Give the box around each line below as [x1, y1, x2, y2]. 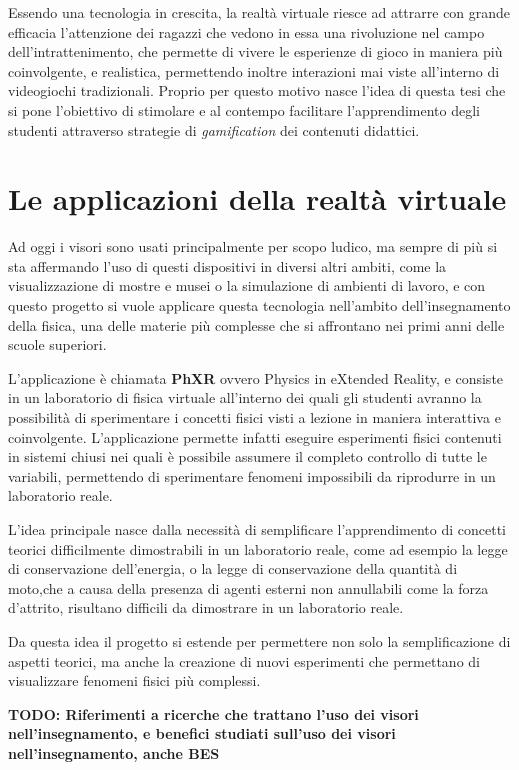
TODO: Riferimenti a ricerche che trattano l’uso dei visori [8, 703, 419, 724]
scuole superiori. [8, 334, 107, 355]
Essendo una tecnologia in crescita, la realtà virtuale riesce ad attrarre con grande [8, 2, 511, 22]
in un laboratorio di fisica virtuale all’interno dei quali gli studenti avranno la [8, 387, 482, 408]
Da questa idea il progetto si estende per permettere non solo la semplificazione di [8, 630, 511, 651]
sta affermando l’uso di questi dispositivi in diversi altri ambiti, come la [8, 255, 447, 276]
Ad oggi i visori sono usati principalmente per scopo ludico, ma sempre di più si [8, 236, 498, 257]
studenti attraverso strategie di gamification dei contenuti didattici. [8, 119, 420, 140]
